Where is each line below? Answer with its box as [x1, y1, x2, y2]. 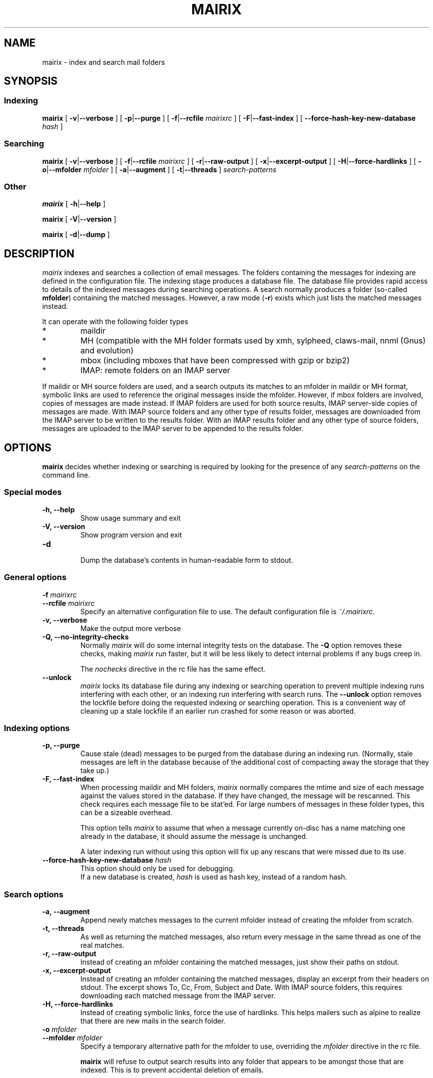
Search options [4, 889, 64, 899]
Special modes [4, 487, 62, 497]
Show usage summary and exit [80, 513, 181, 522]
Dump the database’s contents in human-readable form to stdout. [80, 555, 293, 564]
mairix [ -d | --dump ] [42, 230, 110, 239]
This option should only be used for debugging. [80, 864, 235, 873]
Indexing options [4, 723, 70, 733]
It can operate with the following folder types [42, 317, 188, 326]
